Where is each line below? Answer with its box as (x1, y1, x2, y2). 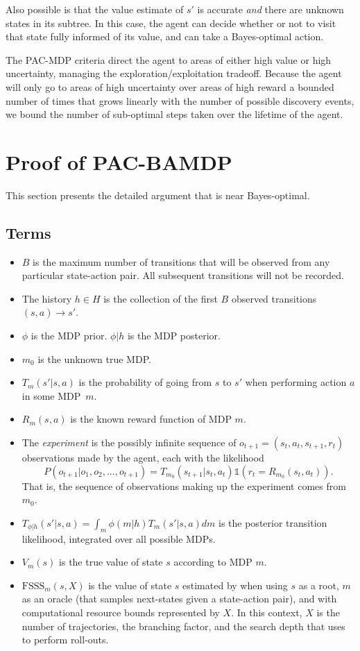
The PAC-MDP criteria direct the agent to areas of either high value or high (6, 52, 332, 67)
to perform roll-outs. (22, 632, 109, 647)
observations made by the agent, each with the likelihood (22, 450, 264, 465)
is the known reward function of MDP (70, 412, 232, 426)
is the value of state (88, 577, 172, 592)
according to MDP (173, 555, 252, 569)
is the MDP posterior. (127, 328, 221, 343)
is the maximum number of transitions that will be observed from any (33, 254, 330, 269)
